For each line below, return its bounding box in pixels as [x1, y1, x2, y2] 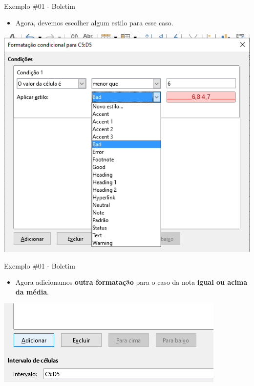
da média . [15, 286, 49, 296]
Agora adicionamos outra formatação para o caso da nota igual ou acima [15, 277, 248, 287]
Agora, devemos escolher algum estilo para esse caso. [15, 17, 173, 27]
